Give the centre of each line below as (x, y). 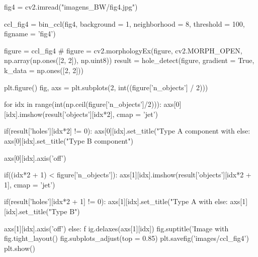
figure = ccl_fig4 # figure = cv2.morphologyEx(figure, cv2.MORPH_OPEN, (123, 50)
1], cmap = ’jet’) (30, 184)
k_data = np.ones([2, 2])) (44, 70)
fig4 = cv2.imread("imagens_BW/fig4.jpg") (71, 7)
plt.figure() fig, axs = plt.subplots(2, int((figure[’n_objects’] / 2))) (106, 87)
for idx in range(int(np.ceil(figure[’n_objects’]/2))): (83, 104)
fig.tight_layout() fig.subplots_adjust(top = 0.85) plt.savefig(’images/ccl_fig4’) (126, 238)
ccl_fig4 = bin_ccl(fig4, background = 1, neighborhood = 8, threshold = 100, (124, 23)
